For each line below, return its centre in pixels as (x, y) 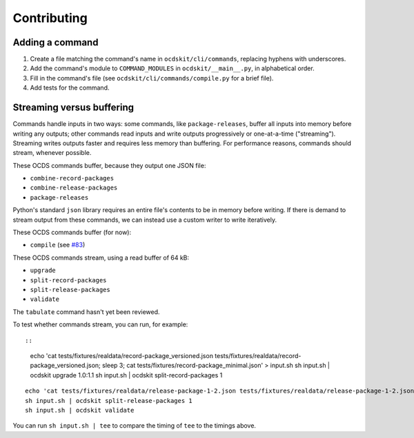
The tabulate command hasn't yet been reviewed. (86, 312)
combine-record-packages (72, 178)
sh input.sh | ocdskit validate (80, 410)
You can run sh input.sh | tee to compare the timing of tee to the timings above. (135, 426)
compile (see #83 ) (58, 245)
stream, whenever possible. (52, 153)
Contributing (50, 18)
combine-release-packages (74, 188)
